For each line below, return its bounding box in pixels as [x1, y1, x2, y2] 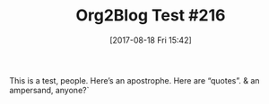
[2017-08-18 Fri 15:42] [108, 35, 193, 45]
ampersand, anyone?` [9, 84, 90, 95]
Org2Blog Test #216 [75, 5, 226, 26]
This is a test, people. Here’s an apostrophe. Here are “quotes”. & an [9, 75, 260, 85]
